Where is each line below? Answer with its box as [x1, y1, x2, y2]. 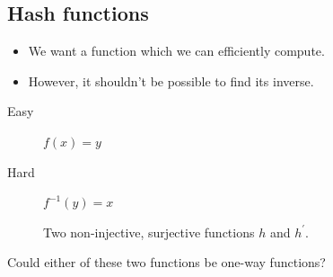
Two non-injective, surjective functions [43, 222, 255, 241]
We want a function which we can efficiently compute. [28, 41, 325, 60]
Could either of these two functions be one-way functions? [7, 253, 326, 272]
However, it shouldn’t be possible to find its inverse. [28, 71, 314, 90]
